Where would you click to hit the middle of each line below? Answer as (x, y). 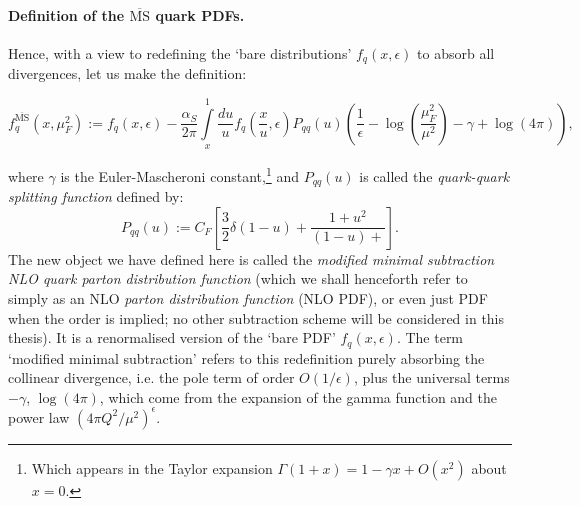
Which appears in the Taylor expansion (152, 467)
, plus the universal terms (431, 377)
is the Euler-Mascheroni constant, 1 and (179, 174)
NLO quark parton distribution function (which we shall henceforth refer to (238, 278)
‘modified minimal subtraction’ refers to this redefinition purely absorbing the (246, 357)
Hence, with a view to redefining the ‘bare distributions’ (180, 52)
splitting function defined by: (96, 196)
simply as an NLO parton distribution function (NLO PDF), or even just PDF (248, 297)
